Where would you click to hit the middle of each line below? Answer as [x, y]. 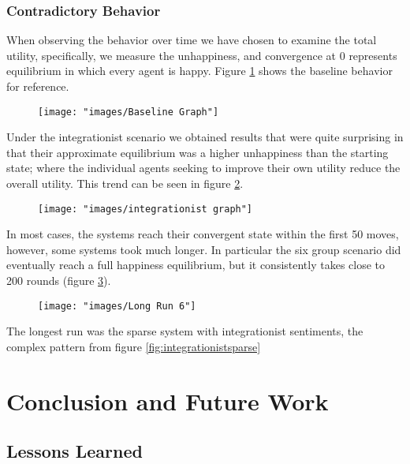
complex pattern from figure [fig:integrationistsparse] [134, 346]
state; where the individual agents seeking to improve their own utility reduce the [203, 168]
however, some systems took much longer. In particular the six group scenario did [204, 249]
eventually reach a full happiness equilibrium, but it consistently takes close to [196, 265]
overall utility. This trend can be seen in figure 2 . [125, 183]
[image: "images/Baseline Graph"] [129, 112]
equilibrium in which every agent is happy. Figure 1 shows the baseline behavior [199, 71]
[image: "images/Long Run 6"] [117, 306]
